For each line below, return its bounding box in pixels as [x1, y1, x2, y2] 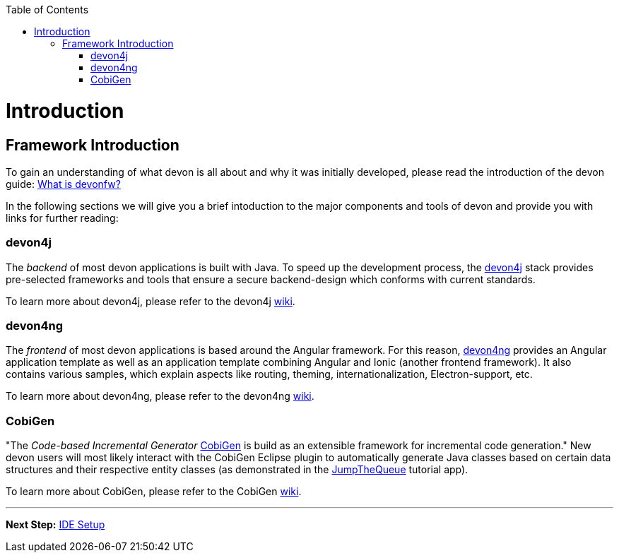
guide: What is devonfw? [6, 177, 121, 190]
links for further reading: [6, 211, 119, 224]
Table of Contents [6, 4, 89, 16]
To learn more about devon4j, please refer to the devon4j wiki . [6, 295, 295, 307]
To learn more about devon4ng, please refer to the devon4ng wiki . [6, 390, 314, 403]
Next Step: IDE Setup [6, 518, 105, 531]
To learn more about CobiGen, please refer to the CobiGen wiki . [6, 485, 302, 498]
